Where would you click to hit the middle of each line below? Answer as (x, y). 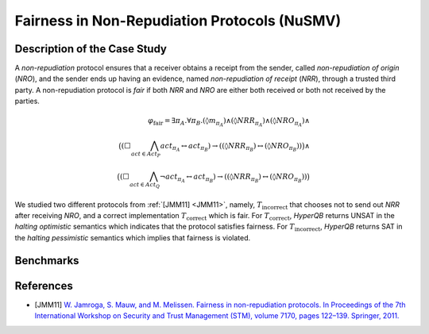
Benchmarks (47, 261)
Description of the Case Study (91, 49)
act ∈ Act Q (145, 185)
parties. (27, 101)
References (44, 286)
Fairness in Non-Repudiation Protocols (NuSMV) (178, 21)
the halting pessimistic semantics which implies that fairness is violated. (133, 237)
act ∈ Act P (146, 155)
